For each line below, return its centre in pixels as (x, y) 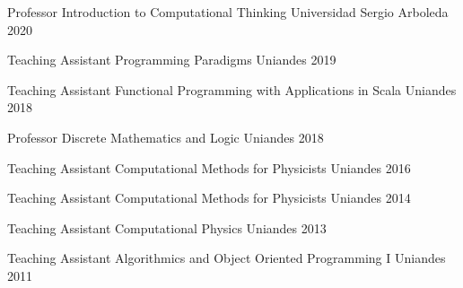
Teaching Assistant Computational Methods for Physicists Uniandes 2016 (209, 167)
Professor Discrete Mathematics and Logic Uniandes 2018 (166, 137)
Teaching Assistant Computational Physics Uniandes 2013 (167, 227)
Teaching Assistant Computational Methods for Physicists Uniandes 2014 (209, 198)
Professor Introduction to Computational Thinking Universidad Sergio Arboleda (228, 12)
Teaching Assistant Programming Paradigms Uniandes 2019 (172, 60)
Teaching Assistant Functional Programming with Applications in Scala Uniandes (232, 89)
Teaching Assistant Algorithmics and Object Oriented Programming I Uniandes (227, 258)
